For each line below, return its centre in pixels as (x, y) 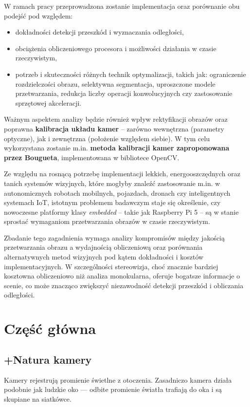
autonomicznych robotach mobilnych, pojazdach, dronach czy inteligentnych (117, 193)
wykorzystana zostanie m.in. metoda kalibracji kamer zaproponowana (117, 148)
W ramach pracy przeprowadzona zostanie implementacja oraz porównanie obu (122, 6)
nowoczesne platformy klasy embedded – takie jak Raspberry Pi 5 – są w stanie (121, 212)
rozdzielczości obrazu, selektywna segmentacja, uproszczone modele (115, 83)
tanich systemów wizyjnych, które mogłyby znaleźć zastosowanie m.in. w (112, 183)
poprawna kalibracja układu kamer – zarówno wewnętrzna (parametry (114, 128)
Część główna (50, 328)
